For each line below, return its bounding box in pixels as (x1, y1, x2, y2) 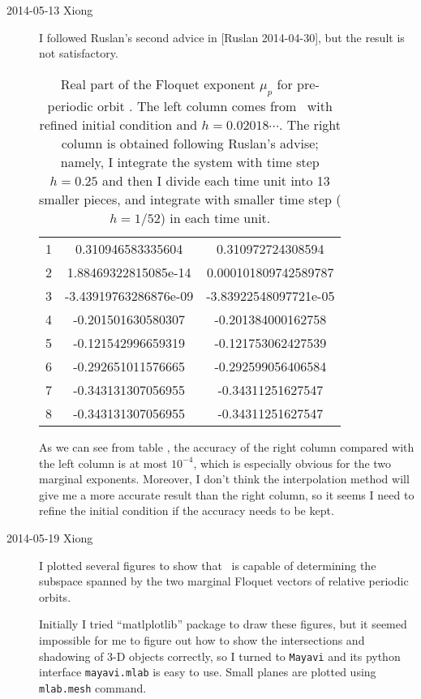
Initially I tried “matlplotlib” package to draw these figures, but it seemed (39, 615, 407, 633)
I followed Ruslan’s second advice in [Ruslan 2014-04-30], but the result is (39, 28, 405, 45)
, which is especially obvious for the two (193, 454, 392, 471)
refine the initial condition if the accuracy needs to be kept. (39, 502, 334, 519)
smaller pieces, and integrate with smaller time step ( (39, 189, 342, 208)
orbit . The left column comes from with (97, 96, 333, 115)
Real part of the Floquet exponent (60, 74, 256, 93)
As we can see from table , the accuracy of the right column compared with (39, 438, 415, 455)
